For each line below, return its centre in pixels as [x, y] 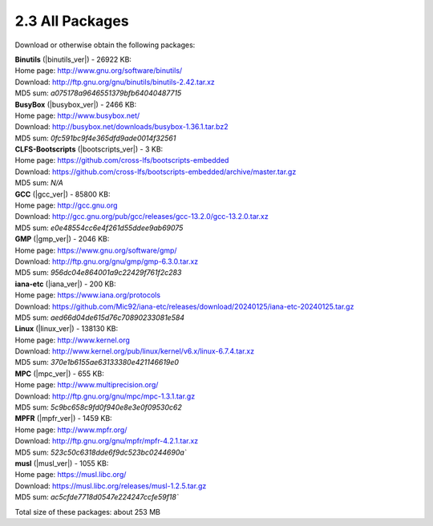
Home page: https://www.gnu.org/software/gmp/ [96, 250]
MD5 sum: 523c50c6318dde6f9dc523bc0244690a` [101, 452]
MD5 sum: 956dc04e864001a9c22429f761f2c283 [98, 273]
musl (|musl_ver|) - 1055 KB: [62, 463]
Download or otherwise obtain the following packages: [105, 45]
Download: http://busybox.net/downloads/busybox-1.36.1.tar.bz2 [121, 127]
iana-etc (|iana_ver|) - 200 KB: [65, 284]
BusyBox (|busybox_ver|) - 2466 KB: [76, 104]
